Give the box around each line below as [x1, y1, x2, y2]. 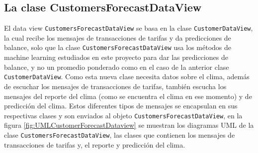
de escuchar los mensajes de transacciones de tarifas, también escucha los [4, 81, 227, 91]
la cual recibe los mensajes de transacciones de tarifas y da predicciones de [4, 32, 231, 43]
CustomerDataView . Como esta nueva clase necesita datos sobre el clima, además [4, 71, 250, 82]
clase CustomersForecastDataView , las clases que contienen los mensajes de [4, 129, 235, 140]
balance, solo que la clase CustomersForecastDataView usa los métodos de [4, 42, 231, 52]
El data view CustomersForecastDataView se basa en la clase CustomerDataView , [4, 23, 253, 33]
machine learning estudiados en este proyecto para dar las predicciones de [4, 52, 228, 62]
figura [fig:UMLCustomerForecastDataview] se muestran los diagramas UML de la [4, 120, 254, 130]
